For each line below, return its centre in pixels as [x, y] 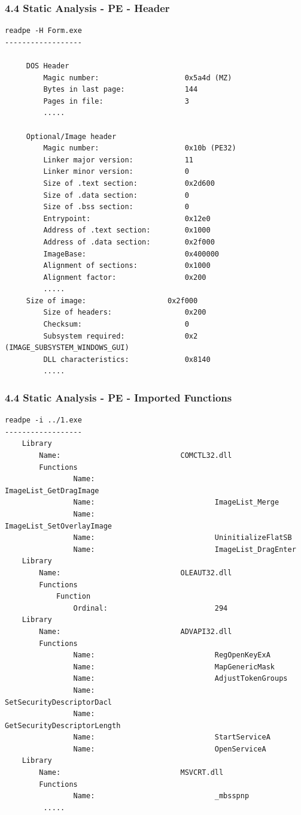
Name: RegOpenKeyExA [172, 655]
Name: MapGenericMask [174, 667]
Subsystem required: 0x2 [121, 336]
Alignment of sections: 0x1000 [127, 266]
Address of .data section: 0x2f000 [129, 242]
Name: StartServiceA [172, 737]
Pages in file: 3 [116, 101]
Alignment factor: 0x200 [125, 277]
